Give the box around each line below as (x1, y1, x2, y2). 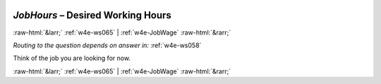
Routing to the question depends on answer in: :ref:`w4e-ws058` (13, 41, 202, 49)
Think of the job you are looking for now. (13, 54, 131, 63)
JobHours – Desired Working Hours (13, 9, 172, 21)
